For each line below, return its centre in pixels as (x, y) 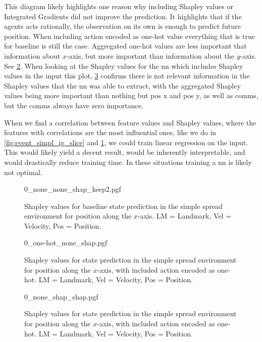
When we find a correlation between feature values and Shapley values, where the (130, 122)
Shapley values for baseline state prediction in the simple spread (123, 206)
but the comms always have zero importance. (74, 105)
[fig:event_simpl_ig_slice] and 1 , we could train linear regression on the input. (126, 142)
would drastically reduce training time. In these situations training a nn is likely (128, 162)
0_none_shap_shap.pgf (61, 296)
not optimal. (23, 172)
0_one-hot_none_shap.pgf (66, 243)
